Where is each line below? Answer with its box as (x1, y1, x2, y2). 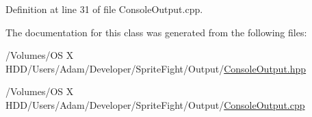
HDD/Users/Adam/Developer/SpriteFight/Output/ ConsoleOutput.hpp (5, 61, 307, 75)
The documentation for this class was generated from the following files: (5, 25, 307, 39)
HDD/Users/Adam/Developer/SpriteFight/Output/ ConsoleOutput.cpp (5, 97, 305, 112)
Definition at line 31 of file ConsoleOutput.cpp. (5, 2, 203, 16)
